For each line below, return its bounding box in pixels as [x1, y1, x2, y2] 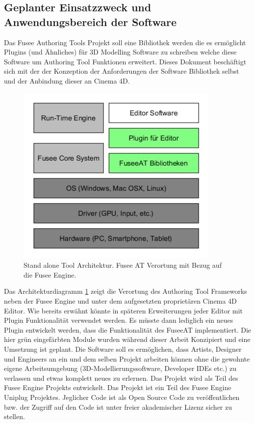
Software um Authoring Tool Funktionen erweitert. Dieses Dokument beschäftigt [4, 56, 247, 66]
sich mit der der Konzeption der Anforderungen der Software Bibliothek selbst [4, 66, 239, 76]
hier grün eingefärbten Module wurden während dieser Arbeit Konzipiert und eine [4, 334, 251, 344]
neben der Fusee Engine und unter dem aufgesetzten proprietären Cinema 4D [4, 296, 237, 306]
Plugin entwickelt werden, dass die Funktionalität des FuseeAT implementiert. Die [4, 324, 251, 335]
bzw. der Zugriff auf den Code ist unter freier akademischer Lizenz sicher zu [4, 401, 232, 412]
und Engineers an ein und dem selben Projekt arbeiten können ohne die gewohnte [4, 353, 250, 364]
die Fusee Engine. [24, 269, 76, 280]
